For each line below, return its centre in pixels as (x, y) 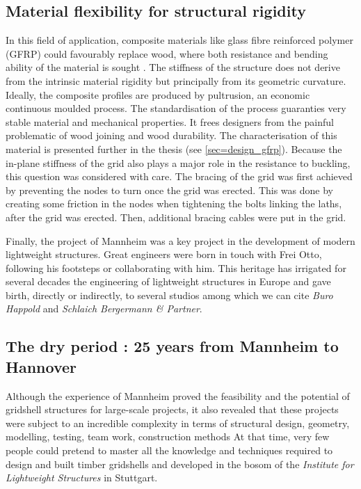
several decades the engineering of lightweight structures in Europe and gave (168, 281)
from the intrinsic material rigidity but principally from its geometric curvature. (176, 80)
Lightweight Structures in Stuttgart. (82, 478)
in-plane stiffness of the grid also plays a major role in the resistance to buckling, (178, 162)
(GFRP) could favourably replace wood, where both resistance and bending (167, 53)
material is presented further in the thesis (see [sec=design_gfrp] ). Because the (174, 149)
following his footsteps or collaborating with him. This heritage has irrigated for (176, 267)
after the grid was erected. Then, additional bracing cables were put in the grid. (176, 217)
